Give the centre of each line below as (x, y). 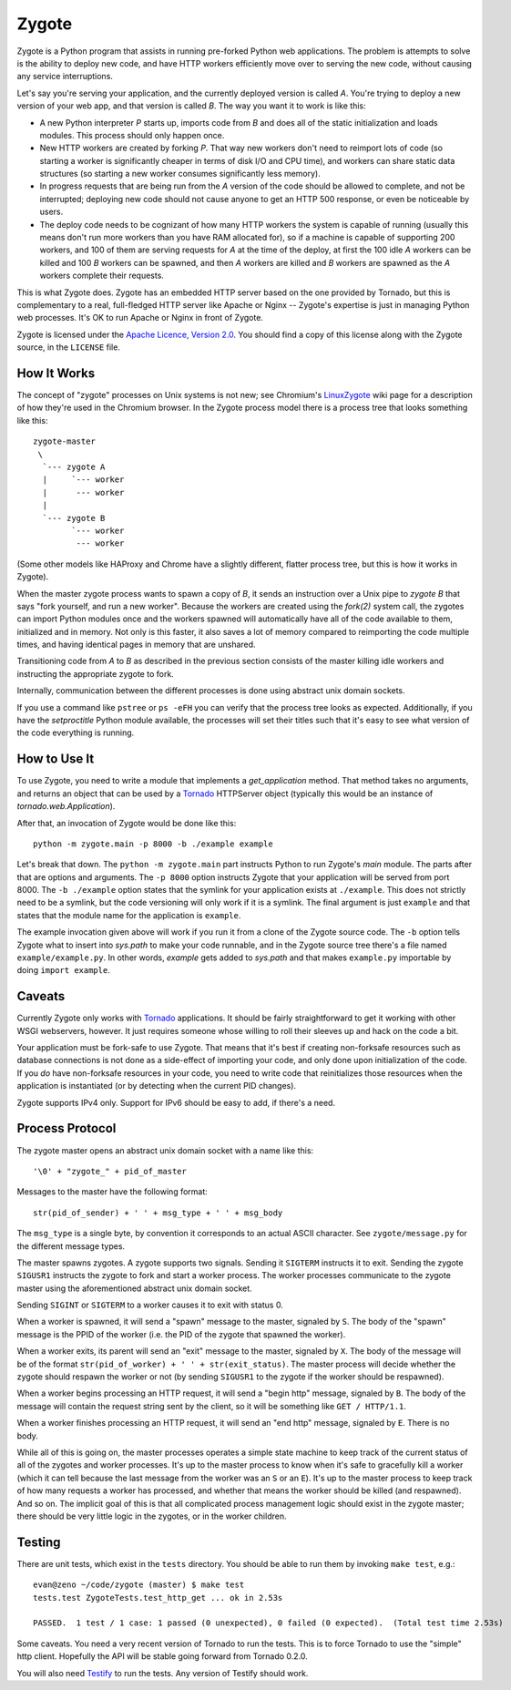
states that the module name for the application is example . (129, 915)
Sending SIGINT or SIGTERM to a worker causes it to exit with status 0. (150, 1305)
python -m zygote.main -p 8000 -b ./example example (153, 844)
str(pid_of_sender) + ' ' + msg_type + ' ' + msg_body (158, 1213)
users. (51, 212)
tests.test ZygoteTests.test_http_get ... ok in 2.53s (158, 1598)
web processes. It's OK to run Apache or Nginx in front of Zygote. (140, 318)
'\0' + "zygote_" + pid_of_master (110, 1171)
